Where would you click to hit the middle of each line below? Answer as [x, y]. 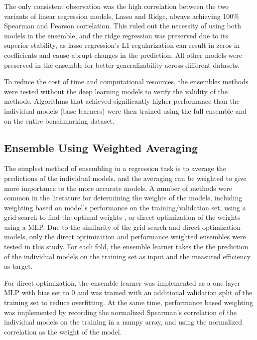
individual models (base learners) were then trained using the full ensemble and [126, 110]
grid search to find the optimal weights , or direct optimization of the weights [122, 217]
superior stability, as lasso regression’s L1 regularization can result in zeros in [122, 45]
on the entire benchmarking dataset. [59, 120]
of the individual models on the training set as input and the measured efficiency [128, 256]
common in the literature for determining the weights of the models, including [123, 198]
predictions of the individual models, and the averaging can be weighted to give [125, 178]
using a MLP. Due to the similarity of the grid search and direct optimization [123, 227]
